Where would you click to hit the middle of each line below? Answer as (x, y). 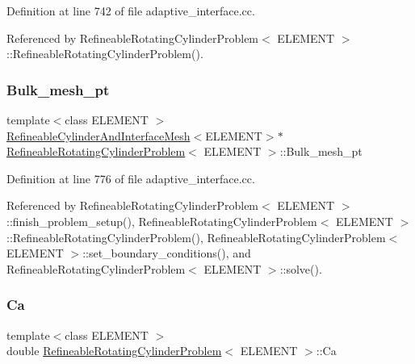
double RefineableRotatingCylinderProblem (114, 351)
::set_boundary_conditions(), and (167, 253)
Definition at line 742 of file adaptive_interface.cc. (131, 10)
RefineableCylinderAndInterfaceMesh (99, 135)
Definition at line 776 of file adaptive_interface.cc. (131, 178)
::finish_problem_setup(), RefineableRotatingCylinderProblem (162, 221)
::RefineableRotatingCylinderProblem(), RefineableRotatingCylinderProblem (196, 237)
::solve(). (301, 268)
